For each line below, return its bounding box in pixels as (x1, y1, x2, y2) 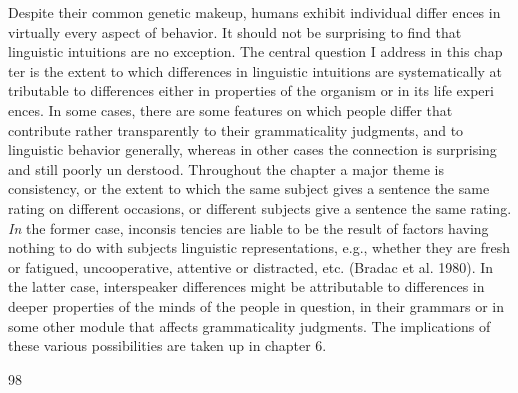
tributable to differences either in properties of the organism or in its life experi (8, 80, 494, 101)
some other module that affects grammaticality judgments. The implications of (8, 315, 491, 336)
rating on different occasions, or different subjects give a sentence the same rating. (8, 197, 512, 218)
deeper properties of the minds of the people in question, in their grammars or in (8, 295, 505, 316)
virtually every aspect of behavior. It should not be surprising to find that (8, 21, 462, 42)
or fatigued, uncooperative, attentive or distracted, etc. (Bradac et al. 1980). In (8, 256, 494, 277)
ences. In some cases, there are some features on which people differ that (8, 99, 453, 120)
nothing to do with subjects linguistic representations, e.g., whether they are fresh (8, 237, 510, 258)
